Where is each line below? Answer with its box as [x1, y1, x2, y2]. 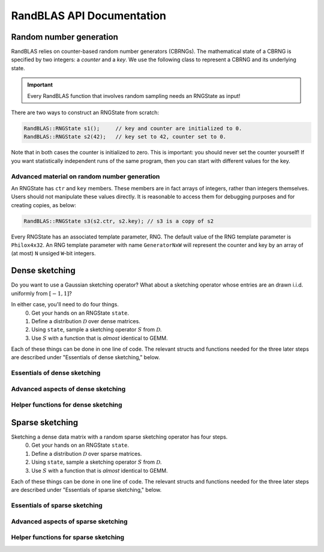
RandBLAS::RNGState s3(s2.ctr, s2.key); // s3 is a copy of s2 [23, 217, 214, 225]
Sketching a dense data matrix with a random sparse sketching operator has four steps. [11, 433, 228, 441]
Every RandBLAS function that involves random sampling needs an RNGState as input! [27, 92, 241, 99]
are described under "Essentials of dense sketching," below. [11, 354, 160, 361]
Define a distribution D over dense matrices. [31, 317, 140, 324]
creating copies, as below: [11, 201, 76, 208]
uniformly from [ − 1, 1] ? [11, 290, 72, 297]
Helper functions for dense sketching [11, 401, 122, 409]
